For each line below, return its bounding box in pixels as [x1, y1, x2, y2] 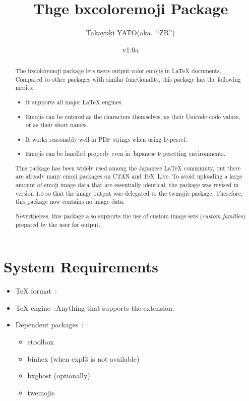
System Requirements [4, 256, 158, 277]
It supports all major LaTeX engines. [26, 97, 123, 106]
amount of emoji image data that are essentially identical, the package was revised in [15, 181, 239, 189]
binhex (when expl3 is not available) [27, 353, 140, 364]
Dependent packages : [15, 319, 84, 330]
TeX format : [15, 285, 57, 296]
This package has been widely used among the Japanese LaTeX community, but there [15, 163, 241, 172]
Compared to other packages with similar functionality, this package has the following [15, 75, 241, 83]
